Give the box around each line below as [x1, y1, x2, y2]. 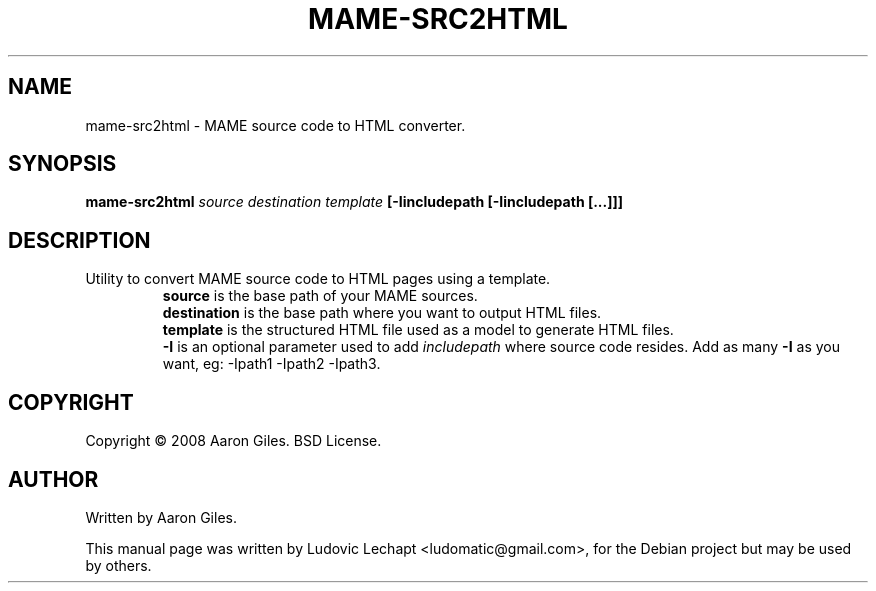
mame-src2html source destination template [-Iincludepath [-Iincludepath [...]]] [85, 193, 624, 211]
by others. [85, 556, 152, 574]
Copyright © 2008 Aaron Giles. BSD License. [85, 432, 382, 450]
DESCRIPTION [8, 227, 151, 253]
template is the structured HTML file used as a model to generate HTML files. [162, 321, 674, 339]
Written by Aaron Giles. [85, 508, 237, 526]
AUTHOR [8, 466, 99, 492]
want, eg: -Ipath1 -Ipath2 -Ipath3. [162, 355, 381, 373]
